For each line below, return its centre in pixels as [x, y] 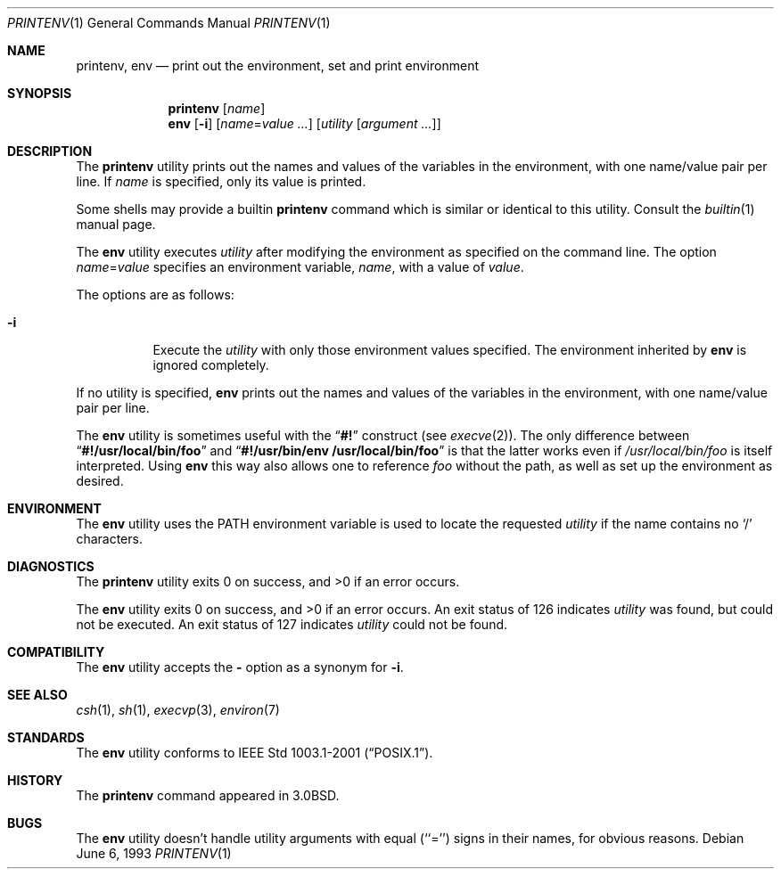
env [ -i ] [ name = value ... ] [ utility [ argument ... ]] [304, 123]
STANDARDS [46, 737]
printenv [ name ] [217, 108]
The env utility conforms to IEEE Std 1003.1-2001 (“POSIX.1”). [255, 753]
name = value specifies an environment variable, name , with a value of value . [300, 267]
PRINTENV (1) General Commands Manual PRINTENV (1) [169, 23]
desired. [100, 481]
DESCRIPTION [50, 151]
